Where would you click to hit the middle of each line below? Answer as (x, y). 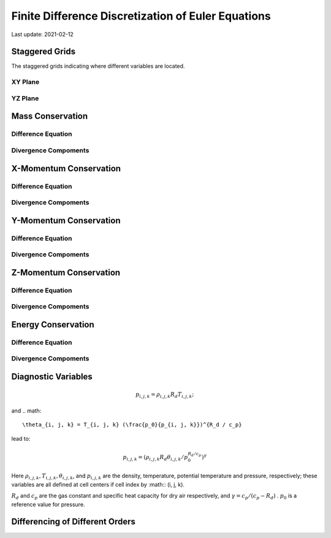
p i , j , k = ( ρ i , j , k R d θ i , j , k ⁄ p (155, 458)
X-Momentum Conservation (66, 168)
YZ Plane (25, 98)
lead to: (21, 438)
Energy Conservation (53, 324)
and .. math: (26, 411)
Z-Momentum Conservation (66, 272)
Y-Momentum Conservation (66, 220)
